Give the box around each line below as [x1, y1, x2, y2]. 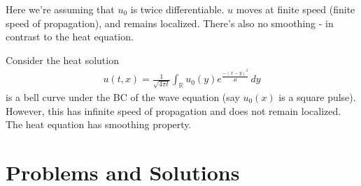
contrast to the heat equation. [6, 29, 134, 44]
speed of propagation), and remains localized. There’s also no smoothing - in [6, 15, 334, 30]
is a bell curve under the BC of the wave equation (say [6, 90, 240, 104]
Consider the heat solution [6, 52, 119, 67]
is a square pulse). [278, 90, 356, 104]
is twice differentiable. [130, 2, 225, 16]
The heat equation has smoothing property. [6, 117, 192, 132]
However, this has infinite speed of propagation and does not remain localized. [6, 103, 341, 118]
